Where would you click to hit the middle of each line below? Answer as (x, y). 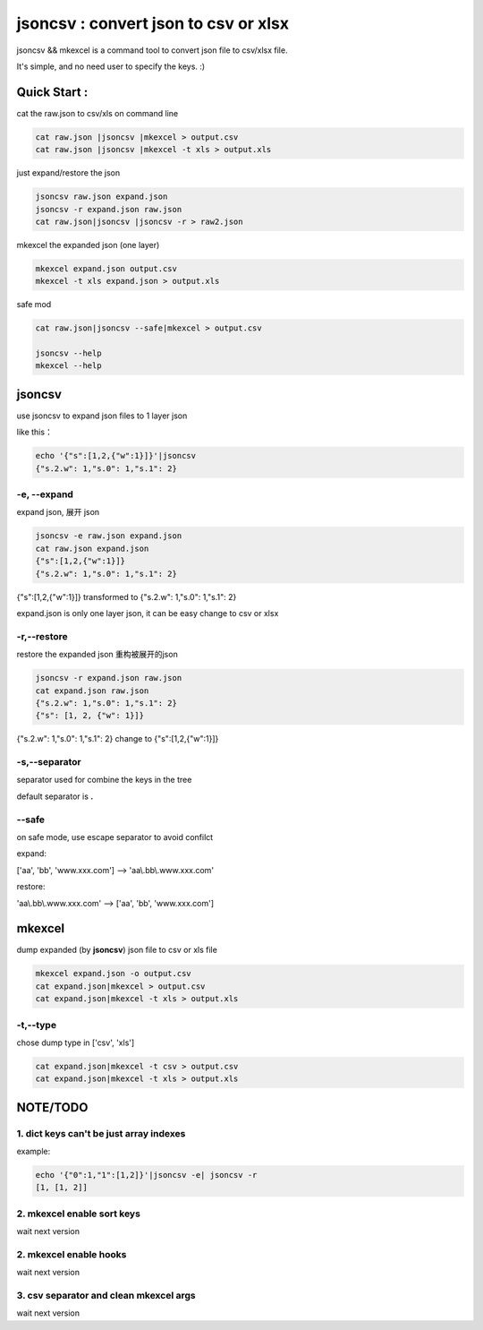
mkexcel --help (68, 366)
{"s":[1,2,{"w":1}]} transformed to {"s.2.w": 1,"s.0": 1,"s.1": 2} (127, 596)
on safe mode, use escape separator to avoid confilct (115, 837)
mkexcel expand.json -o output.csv (113, 974)
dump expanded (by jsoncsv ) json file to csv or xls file (117, 950)
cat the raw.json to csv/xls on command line (97, 113)
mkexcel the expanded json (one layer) (88, 245)
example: (34, 1152)
